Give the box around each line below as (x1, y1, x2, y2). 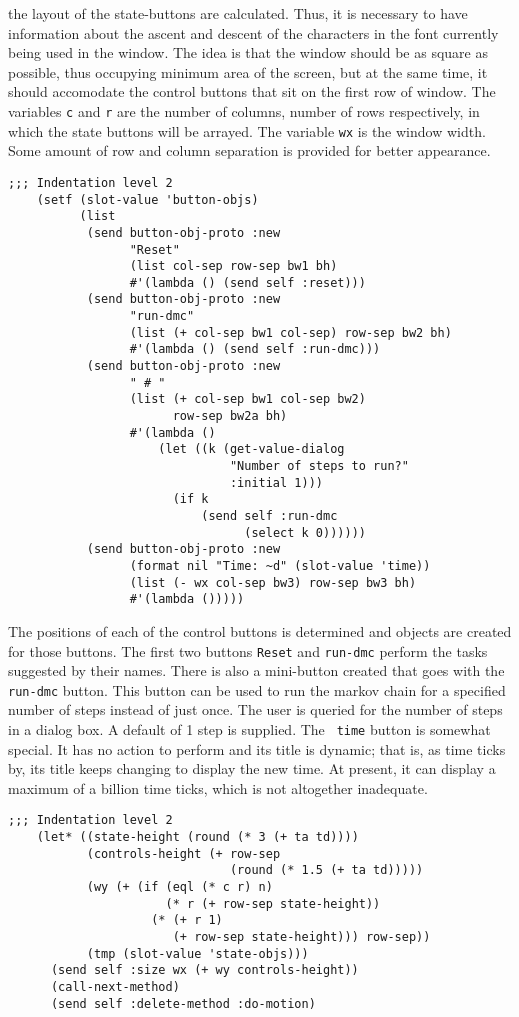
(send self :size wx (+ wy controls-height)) (50, 963, 359, 978)
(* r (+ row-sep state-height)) (165, 896, 381, 911)
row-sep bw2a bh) (172, 409, 288, 424)
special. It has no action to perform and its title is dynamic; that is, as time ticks (8, 738, 506, 759)
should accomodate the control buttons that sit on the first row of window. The (8, 81, 496, 102)
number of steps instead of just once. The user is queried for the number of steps (8, 699, 503, 720)
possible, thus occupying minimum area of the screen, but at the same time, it (8, 61, 488, 82)
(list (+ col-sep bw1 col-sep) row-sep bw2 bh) (129, 325, 452, 340)
